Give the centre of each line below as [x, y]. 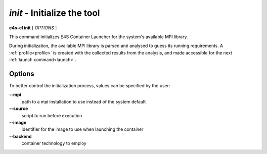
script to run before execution [52, 115]
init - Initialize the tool [55, 13]
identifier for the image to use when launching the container [82, 129]
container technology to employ [54, 143]
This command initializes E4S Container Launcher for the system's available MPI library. [99, 37]
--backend [21, 136]
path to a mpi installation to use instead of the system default [84, 102]
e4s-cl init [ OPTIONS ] [33, 28]
